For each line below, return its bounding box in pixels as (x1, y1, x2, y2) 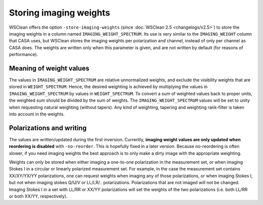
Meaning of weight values (9, 64, 90, 73)
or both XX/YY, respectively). (9, 193, 68, 199)
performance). (9, 52, 38, 57)
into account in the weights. (9, 111, 65, 117)
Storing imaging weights (9, 7, 111, 18)
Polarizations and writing (9, 124, 87, 132)
